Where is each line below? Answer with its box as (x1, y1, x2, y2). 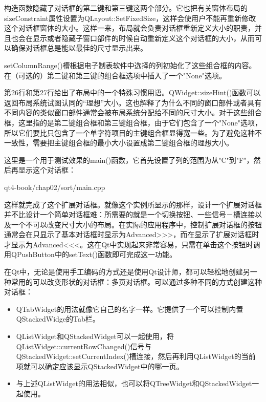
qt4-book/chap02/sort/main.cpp (4, 181, 105, 192)
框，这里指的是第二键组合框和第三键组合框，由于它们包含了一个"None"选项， (4, 117, 262, 128)
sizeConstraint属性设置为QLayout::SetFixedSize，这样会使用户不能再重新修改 (4, 12, 256, 23)
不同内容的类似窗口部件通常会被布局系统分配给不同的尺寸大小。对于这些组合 (4, 107, 262, 118)
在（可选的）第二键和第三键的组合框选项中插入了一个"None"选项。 (4, 70, 226, 80)
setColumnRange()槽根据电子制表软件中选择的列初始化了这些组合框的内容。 (4, 59, 256, 70)
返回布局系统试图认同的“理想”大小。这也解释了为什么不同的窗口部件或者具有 (4, 97, 262, 108)
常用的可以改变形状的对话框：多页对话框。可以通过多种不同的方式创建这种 (11, 276, 262, 287)
